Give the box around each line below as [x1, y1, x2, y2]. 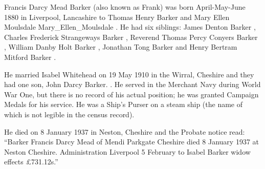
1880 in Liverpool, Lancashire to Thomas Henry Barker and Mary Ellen [4, 11, 230, 22]
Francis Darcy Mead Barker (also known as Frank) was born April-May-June [4, 2, 246, 12]
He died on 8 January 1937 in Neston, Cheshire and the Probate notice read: [4, 126, 245, 137]
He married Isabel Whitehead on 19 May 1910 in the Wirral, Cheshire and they [4, 69, 254, 79]
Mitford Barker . [4, 51, 56, 62]
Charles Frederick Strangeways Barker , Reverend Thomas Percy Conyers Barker [4, 31, 258, 42]
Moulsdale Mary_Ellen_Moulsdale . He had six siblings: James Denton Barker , [4, 22, 256, 32]
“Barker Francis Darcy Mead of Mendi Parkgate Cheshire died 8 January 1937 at [4, 136, 259, 147]
